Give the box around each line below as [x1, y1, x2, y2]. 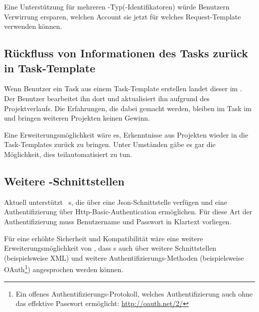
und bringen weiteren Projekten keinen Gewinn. [4, 113, 150, 123]
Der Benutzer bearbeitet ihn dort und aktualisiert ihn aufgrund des [4, 93, 210, 103]
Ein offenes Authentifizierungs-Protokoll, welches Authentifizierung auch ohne [15, 288, 253, 299]
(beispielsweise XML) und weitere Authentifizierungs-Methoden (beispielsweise [4, 252, 244, 263]
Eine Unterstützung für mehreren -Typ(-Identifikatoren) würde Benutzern [4, 1, 230, 11]
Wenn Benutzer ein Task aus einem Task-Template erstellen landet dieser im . [4, 83, 242, 94]
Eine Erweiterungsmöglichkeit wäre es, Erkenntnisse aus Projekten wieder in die [4, 129, 249, 140]
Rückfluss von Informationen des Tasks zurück [4, 45, 248, 61]
